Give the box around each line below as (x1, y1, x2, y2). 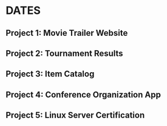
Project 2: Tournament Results (5, 48, 123, 58)
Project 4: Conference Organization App (5, 89, 162, 100)
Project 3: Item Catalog (5, 69, 95, 79)
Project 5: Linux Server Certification (5, 110, 145, 121)
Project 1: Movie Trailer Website (5, 28, 128, 38)
